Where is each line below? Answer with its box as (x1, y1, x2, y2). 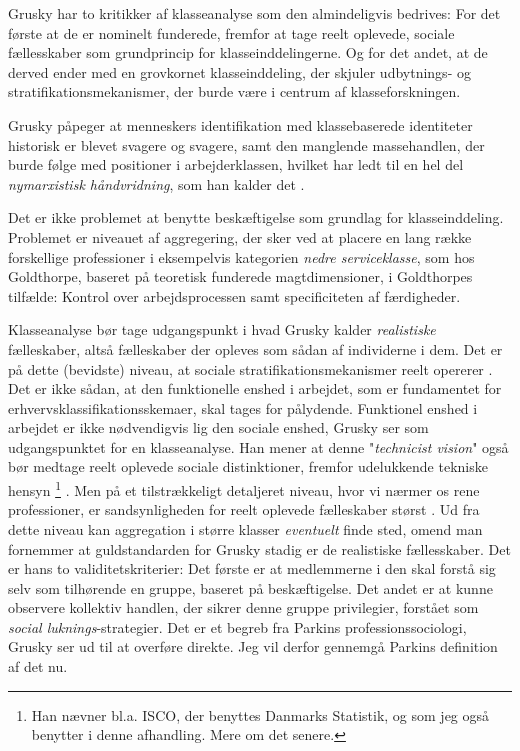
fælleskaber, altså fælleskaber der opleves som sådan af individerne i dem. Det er (8, 338, 503, 359)
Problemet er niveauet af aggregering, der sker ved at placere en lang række (8, 226, 472, 247)
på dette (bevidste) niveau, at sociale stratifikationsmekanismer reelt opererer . (8, 358, 493, 379)
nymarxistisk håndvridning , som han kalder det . (8, 173, 305, 194)
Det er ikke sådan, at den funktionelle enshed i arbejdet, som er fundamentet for (8, 378, 502, 399)
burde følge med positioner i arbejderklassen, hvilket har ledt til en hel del (8, 154, 464, 175)
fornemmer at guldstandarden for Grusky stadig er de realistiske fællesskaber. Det (8, 538, 511, 559)
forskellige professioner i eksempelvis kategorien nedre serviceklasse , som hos (8, 246, 475, 267)
